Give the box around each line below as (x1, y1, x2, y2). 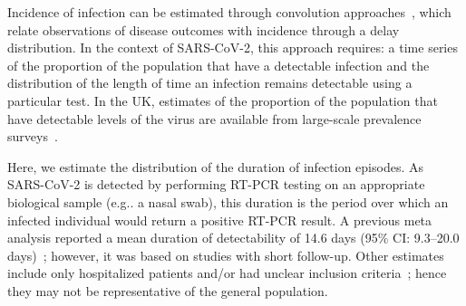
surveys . (7, 127, 58, 146)
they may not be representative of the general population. (7, 281, 328, 300)
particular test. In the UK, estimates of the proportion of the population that (7, 91, 438, 110)
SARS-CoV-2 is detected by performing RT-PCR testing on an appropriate (7, 175, 425, 194)
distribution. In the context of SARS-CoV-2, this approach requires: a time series (7, 38, 458, 57)
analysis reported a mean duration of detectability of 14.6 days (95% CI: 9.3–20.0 (7, 228, 460, 247)
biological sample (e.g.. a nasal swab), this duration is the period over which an (7, 192, 449, 211)
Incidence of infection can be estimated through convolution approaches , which (7, 3, 451, 21)
